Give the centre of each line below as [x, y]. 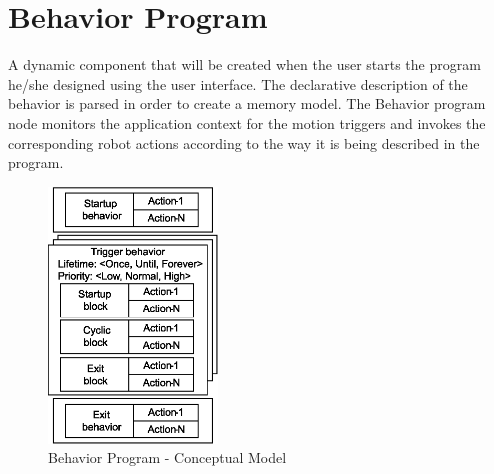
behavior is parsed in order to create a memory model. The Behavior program [247, 103]
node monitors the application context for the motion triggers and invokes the [247, 122]
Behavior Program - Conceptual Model [167, 457]
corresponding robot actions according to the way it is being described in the [244, 142]
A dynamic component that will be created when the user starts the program [244, 64]
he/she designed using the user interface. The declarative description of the [238, 83]
